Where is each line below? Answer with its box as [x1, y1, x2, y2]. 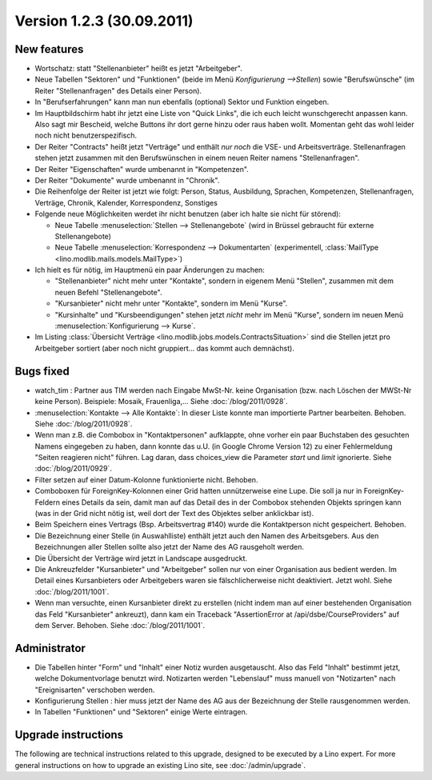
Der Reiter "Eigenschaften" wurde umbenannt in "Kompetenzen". [34, 164, 250, 174]
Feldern [34, 497, 60, 507]
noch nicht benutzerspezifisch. [34, 130, 138, 140]
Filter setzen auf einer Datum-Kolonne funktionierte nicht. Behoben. [34, 474, 258, 484]
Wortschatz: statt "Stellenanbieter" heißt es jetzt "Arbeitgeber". [34, 64, 243, 74]
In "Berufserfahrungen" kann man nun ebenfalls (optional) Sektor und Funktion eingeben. [34, 97, 330, 107]
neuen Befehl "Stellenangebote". [54, 287, 162, 297]
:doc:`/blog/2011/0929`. [34, 464, 112, 474]
